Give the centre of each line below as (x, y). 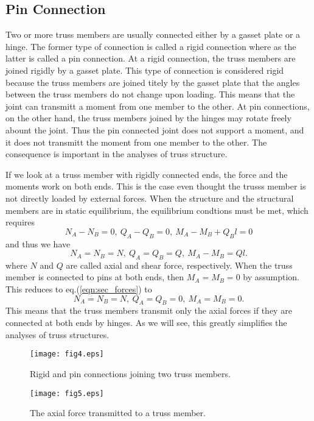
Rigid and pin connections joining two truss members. (130, 373)
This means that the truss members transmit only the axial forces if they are (149, 310)
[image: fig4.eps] (67, 354)
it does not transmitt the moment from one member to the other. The (136, 142)
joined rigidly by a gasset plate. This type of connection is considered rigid (145, 70)
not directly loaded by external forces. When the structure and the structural (150, 198)
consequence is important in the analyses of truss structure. (117, 154)
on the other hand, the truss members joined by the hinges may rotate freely (148, 118)
